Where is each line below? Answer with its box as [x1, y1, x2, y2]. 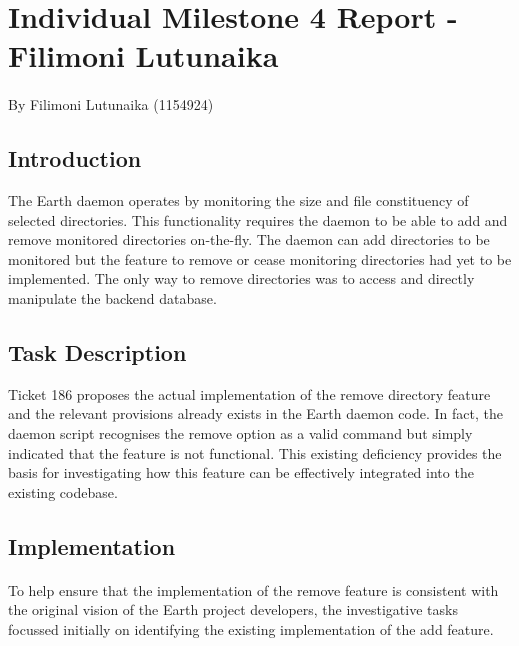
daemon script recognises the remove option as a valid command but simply [8, 422, 473, 443]
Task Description [8, 336, 187, 367]
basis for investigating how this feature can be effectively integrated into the [8, 462, 474, 483]
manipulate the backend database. [8, 287, 217, 308]
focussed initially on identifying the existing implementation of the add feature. [8, 618, 494, 639]
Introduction [8, 143, 142, 174]
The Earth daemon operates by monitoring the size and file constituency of [8, 189, 469, 210]
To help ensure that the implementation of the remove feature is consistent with [8, 579, 499, 600]
